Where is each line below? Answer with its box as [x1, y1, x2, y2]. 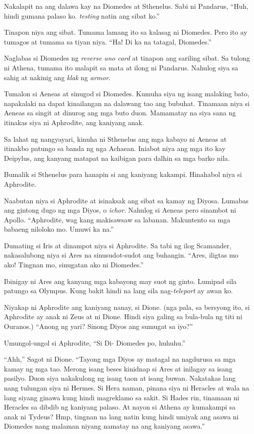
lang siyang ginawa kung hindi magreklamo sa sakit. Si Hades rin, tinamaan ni [4, 392, 239, 402]
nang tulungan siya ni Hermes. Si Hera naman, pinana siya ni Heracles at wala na [4, 383, 250, 392]
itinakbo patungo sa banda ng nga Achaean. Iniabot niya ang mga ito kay [4, 143, 226, 153]
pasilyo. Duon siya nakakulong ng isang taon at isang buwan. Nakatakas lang [4, 373, 236, 383]
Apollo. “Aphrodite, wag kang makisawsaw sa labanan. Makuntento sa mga [4, 214, 231, 224]
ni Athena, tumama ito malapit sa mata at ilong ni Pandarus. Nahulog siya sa [4, 62, 238, 72]
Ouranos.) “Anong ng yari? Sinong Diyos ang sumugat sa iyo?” [4, 321, 193, 331]
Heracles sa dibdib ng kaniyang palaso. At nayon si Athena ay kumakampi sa [4, 402, 236, 412]
